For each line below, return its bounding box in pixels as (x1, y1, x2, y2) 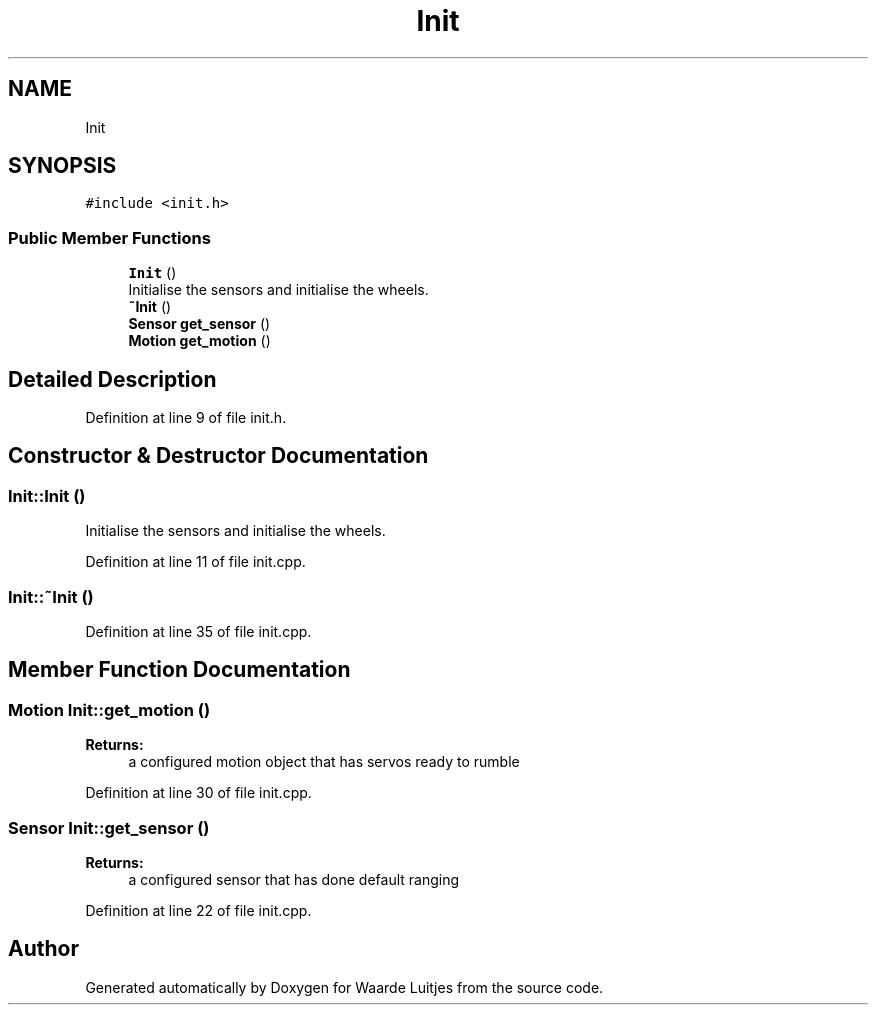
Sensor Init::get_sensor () (8, 817, 210, 838)
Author (8, 936, 79, 962)
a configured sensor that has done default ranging (128, 870, 460, 888)
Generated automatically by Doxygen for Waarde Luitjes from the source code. (85, 978, 604, 996)
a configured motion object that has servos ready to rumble (128, 753, 520, 771)
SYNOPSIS (8, 153, 117, 179)
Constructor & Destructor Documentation (8, 443, 429, 469)
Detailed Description (8, 366, 217, 392)
